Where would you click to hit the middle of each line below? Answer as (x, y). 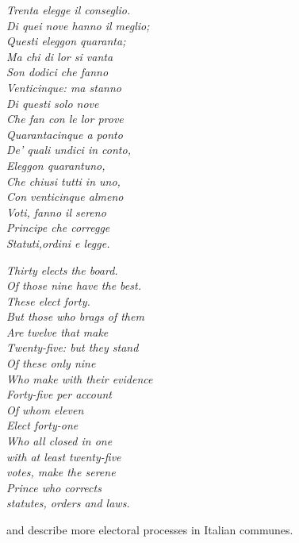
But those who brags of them (75, 316)
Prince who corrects (54, 487)
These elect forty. (48, 300)
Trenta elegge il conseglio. (69, 10)
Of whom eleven (45, 409)
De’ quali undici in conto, (69, 150)
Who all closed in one (59, 441)
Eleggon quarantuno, (56, 165)
